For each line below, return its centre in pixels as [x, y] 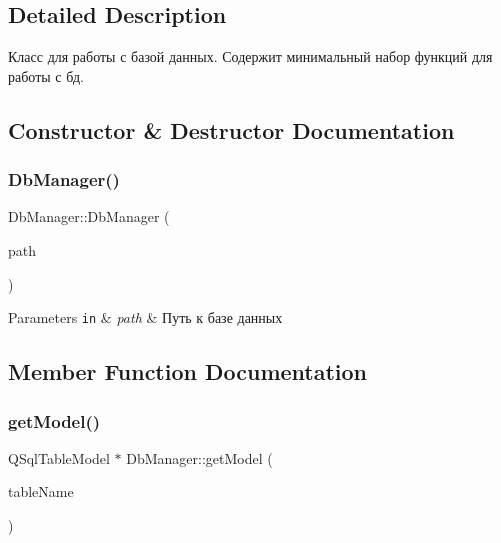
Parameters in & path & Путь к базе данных [145, 317]
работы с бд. [46, 75]
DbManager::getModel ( [199, 457]
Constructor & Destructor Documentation [231, 129]
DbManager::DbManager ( [89, 216]
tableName [41, 491]
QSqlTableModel [59, 457]
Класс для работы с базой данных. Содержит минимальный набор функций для [250, 56]
